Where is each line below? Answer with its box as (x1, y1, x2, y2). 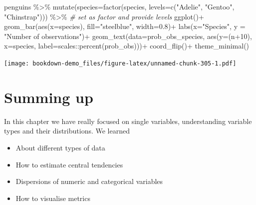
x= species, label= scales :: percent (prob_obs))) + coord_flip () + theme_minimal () (4, 40, 250, 51)
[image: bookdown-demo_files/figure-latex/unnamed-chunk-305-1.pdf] (4, 59, 237, 67)
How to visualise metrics (15, 192, 90, 203)
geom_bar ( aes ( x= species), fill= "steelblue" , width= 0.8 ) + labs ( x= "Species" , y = (4, 21, 246, 31)
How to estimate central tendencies (15, 159, 123, 169)
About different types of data (15, 142, 105, 152)
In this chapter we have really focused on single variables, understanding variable (4, 115, 252, 126)
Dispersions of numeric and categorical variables (15, 176, 163, 186)
